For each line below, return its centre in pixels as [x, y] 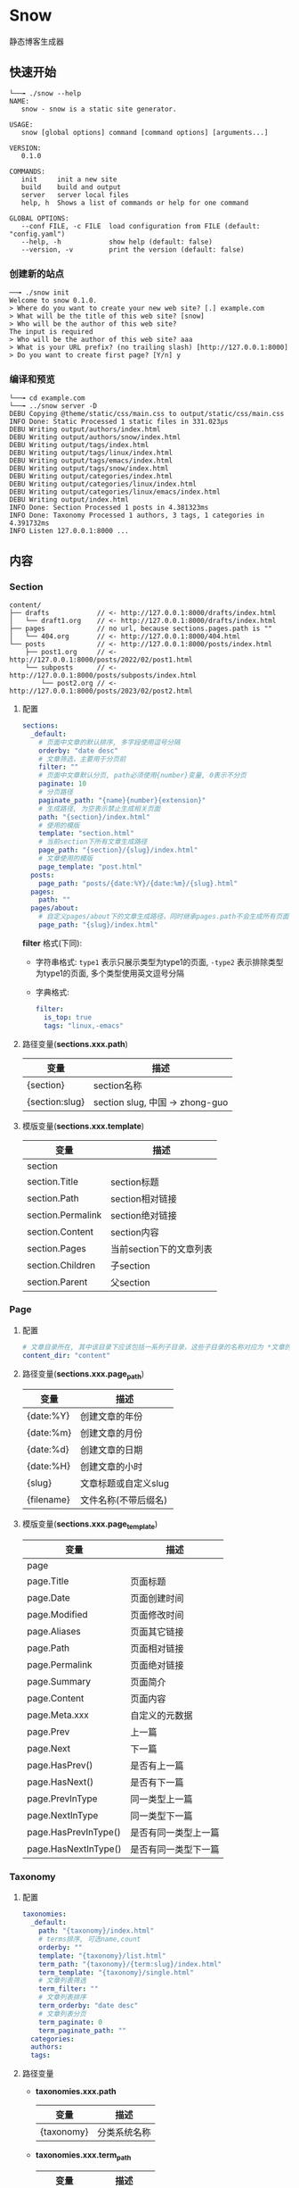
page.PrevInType [62, 1799]
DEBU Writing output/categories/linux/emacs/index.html [115, 492]
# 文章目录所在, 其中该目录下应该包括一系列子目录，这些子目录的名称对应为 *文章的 [157, 1347]
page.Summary [59, 1682]
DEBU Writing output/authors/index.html [85, 429]
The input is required [51, 332]
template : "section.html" [87, 834]
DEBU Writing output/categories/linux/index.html [103, 484]
